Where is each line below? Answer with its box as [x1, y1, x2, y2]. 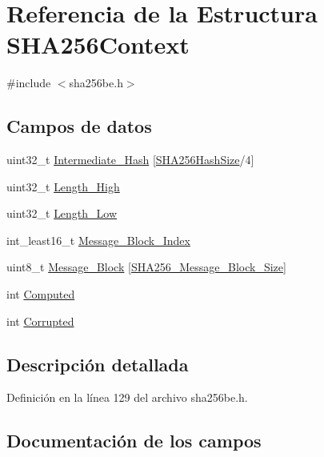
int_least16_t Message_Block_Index [6, 231, 190, 248]
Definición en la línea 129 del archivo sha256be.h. [6, 389, 248, 406]
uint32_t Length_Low [6, 205, 118, 222]
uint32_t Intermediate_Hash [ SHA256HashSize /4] [6, 151, 254, 168]
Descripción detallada [6, 351, 189, 376]
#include [6, 74, 51, 91]
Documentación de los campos [6, 428, 262, 453]
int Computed [6, 286, 75, 303]
